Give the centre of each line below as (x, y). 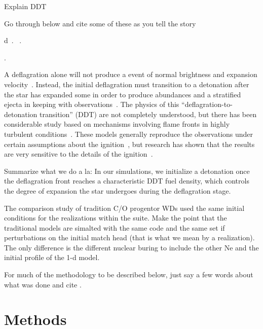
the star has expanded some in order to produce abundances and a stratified (123, 94)
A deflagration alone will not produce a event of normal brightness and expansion (131, 74)
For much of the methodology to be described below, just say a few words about (129, 275)
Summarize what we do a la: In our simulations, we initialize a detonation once (127, 171)
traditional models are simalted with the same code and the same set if (115, 227)
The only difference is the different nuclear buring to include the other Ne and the (131, 247)
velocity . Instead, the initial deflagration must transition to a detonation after (127, 84)
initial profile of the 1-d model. (52, 257)
